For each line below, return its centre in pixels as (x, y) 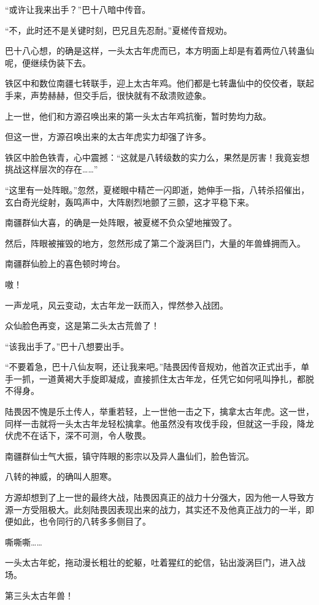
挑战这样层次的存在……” (52, 169)
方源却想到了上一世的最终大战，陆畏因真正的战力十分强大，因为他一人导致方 (159, 497)
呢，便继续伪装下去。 (48, 62)
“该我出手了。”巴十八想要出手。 (67, 346)
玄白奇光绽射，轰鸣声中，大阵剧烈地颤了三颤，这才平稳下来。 (129, 202)
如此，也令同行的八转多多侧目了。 (82, 521)
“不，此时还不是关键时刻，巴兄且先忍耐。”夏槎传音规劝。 (119, 30)
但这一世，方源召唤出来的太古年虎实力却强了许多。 (108, 137)
